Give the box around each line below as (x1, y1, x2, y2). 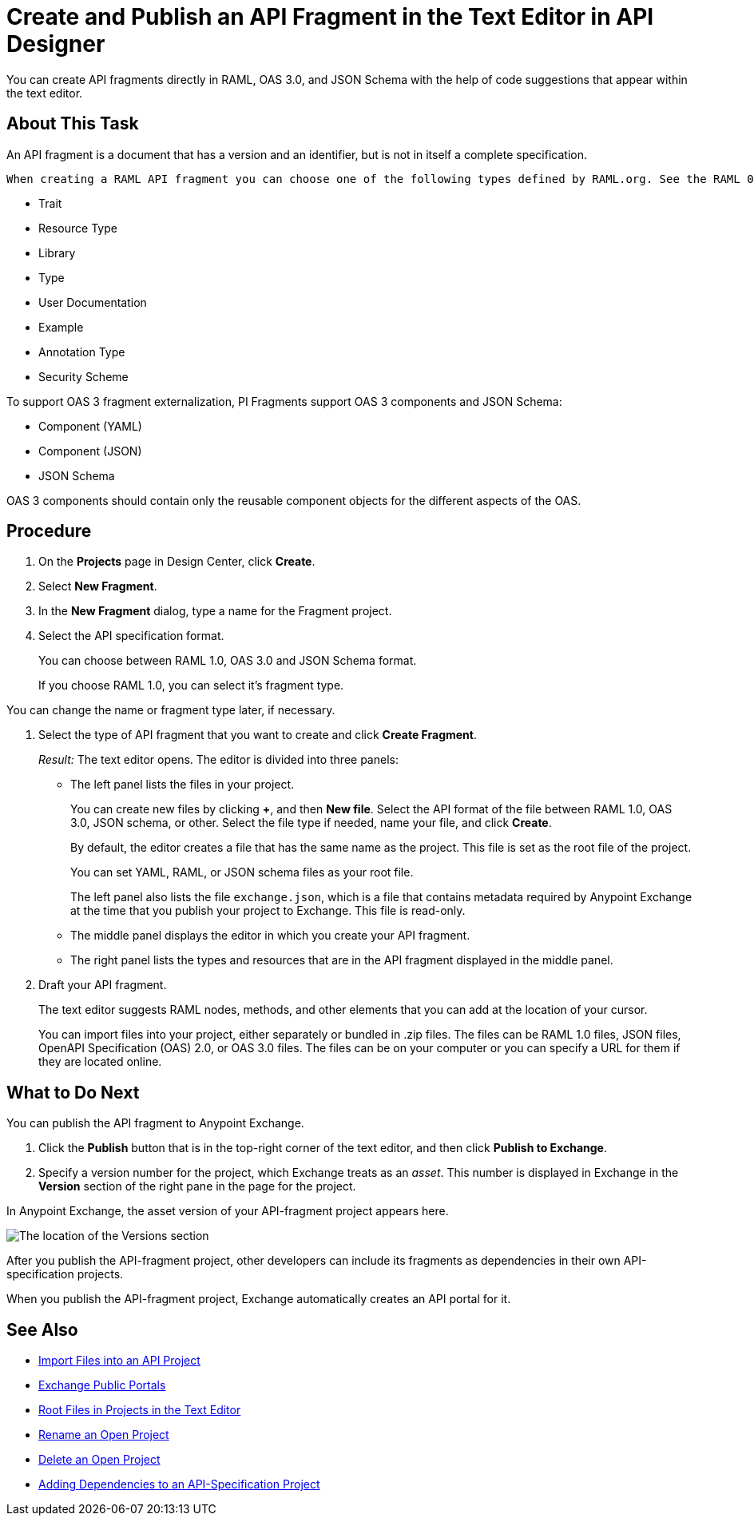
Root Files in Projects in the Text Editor (38, 1403, 241, 1417)
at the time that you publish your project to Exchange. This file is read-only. (70, 904, 466, 918)
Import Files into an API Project (38, 1353, 200, 1368)
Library (38, 245, 76, 260)
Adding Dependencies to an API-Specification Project (38, 1477, 320, 1492)
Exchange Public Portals (38, 1378, 166, 1393)
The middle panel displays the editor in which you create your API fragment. (70, 928, 470, 943)
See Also (6, 1319, 78, 1340)
